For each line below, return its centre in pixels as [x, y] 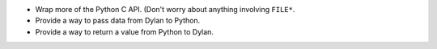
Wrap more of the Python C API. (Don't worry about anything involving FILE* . [165, 9]
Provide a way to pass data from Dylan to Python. [118, 21]
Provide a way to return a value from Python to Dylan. [125, 31]
